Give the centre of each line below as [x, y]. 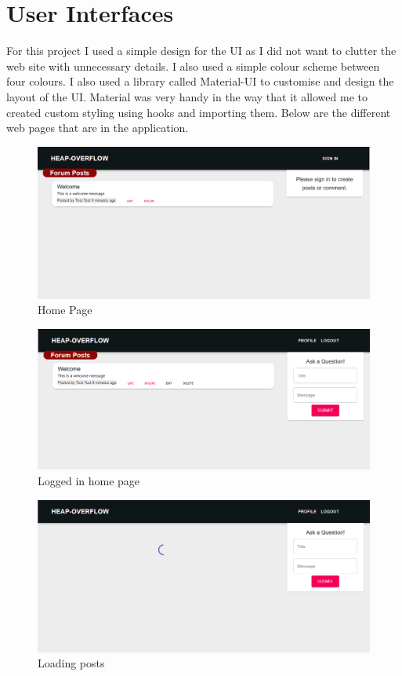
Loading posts [71, 663]
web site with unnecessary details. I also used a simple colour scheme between [193, 66]
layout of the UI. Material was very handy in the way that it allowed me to [187, 96]
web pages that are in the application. [98, 128]
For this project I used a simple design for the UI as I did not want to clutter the [201, 51]
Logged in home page [89, 480]
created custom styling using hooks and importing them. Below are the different [199, 112]
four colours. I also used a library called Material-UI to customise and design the [200, 81]
